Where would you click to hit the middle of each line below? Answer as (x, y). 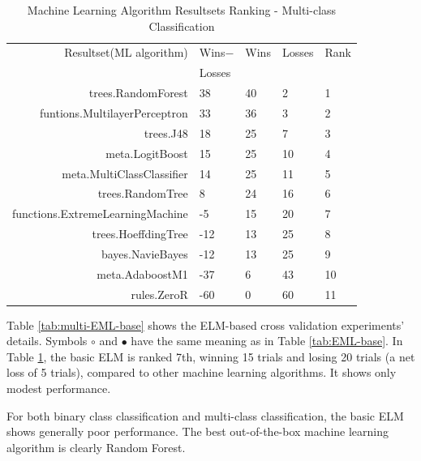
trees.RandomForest (138, 93)
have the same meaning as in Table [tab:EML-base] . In (267, 341)
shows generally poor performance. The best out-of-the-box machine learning (198, 431)
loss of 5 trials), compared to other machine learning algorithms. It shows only (202, 372)
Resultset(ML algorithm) (126, 52)
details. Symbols (47, 341)
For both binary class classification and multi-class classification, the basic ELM (205, 415)
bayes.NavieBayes (144, 253)
